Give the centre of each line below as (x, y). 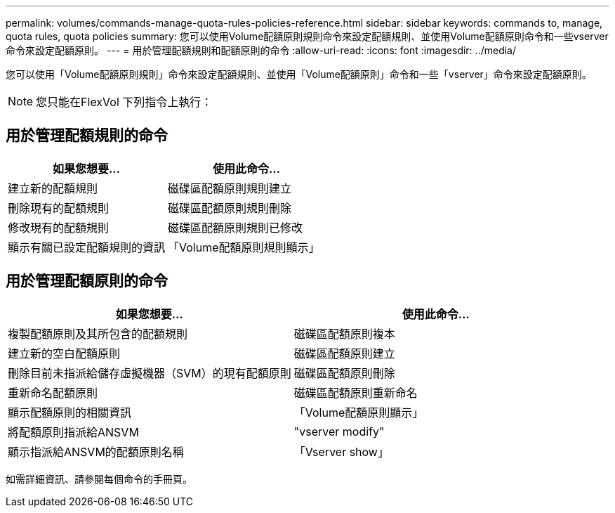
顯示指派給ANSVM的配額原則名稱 (96, 452)
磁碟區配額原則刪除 (344, 373)
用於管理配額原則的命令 (87, 281)
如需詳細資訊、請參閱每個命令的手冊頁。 (99, 479)
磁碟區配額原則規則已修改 (236, 227)
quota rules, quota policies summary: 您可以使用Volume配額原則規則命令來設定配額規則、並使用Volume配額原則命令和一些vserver (307, 36)
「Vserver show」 (341, 452)
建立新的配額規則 (53, 188)
